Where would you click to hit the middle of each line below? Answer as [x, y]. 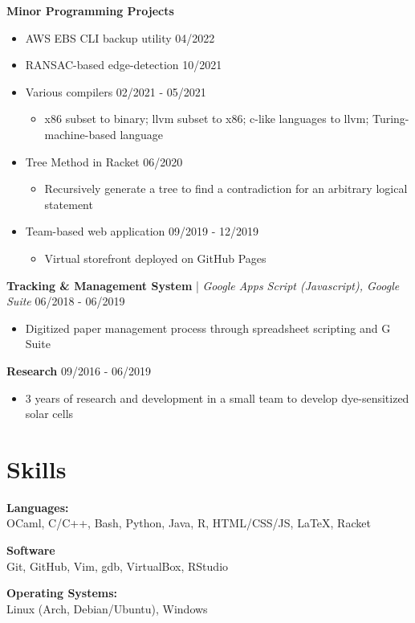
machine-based [80, 134]
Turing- [391, 119]
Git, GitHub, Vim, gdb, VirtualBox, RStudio [118, 566]
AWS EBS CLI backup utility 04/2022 [120, 37]
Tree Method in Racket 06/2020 [104, 161]
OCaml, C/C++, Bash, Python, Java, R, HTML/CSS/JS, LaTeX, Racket [189, 523]
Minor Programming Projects [90, 10]
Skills [37, 468]
